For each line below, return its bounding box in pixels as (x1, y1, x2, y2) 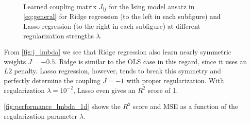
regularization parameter (4, 110, 78, 121)
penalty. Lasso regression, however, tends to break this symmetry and (14, 66, 221, 76)
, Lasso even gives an (73, 85, 135, 95)
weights (4, 56, 26, 66)
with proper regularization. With (126, 75, 224, 86)
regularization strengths (23, 30, 94, 40)
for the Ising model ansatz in (109, 1, 195, 11)
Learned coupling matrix (23, 1, 97, 11)
